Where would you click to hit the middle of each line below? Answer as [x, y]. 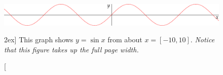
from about [125, 40]
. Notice [202, 40]
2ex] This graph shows [39, 40]
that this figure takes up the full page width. [71, 49]
